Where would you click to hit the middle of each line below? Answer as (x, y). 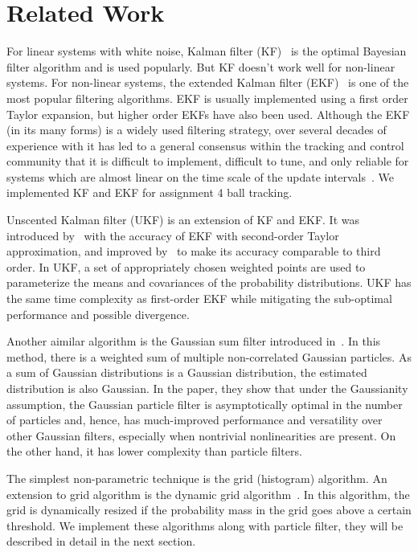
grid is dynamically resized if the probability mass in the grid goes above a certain (209, 510)
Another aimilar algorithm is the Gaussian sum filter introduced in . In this (194, 341)
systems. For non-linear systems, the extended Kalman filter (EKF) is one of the (208, 82)
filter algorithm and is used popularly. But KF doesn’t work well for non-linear (201, 66)
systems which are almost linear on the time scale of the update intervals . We (200, 176)
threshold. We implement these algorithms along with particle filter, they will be (205, 525)
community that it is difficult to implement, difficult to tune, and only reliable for (208, 161)
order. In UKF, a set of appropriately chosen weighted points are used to (186, 266)
